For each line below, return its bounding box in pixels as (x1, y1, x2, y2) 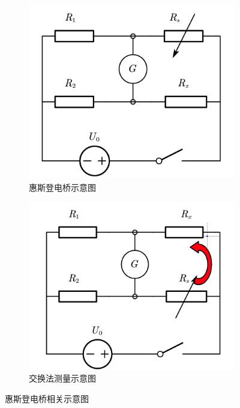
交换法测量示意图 (29, 372, 96, 385)
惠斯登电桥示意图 (29, 181, 96, 194)
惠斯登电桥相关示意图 (5, 392, 89, 404)
